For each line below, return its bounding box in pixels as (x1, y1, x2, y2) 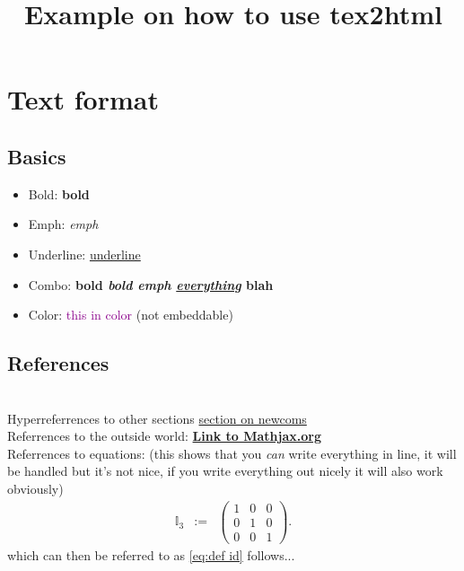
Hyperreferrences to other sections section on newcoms (7, 408, 307, 427)
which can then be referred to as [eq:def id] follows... (7, 545, 295, 564)
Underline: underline (28, 244, 141, 263)
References (7, 349, 109, 377)
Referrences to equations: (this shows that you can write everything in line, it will (7, 444, 457, 462)
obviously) (7, 479, 64, 497)
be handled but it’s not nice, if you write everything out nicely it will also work (7, 461, 443, 480)
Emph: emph (28, 215, 99, 233)
